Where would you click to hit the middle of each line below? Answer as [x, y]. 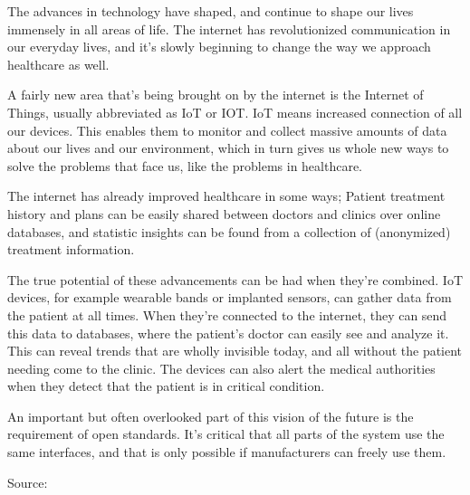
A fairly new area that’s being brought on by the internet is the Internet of [216, 95]
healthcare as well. [58, 64]
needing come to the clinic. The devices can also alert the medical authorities [221, 368]
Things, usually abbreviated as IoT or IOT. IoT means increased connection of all [235, 112]
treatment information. [71, 249]
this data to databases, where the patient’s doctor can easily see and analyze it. [228, 333]
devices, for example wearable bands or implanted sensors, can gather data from [230, 297]
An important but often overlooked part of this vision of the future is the [211, 416]
